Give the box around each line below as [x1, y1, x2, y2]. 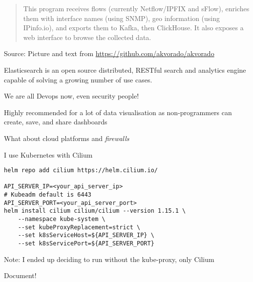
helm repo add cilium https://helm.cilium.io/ [4, 167, 158, 174]
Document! [4, 270, 37, 281]
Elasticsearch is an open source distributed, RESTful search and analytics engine [4, 64, 246, 75]
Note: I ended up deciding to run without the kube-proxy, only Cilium [4, 254, 214, 264]
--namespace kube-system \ [18, 216, 105, 223]
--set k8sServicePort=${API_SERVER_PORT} [18, 240, 154, 247]
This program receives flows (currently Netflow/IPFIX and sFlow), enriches [23, 3, 250, 13]
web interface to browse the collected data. [23, 32, 151, 42]
